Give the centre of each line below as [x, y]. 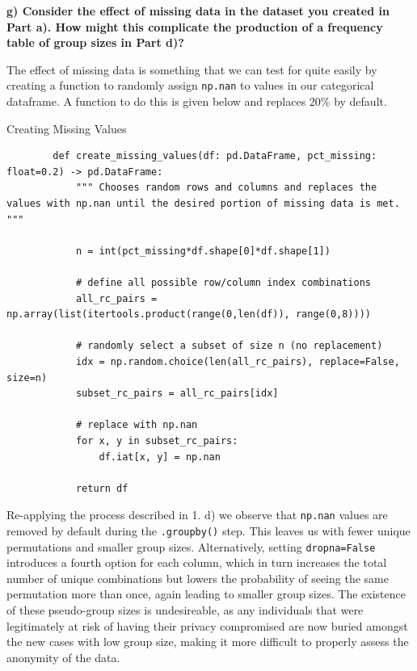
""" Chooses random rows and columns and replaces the [226, 188]
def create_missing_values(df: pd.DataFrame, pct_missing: [215, 156]
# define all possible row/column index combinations [223, 282]
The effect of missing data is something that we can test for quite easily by [192, 69]
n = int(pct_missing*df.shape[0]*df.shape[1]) [203, 251]
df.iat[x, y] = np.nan [160, 457]
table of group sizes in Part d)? [95, 42]
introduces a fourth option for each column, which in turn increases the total [197, 562]
